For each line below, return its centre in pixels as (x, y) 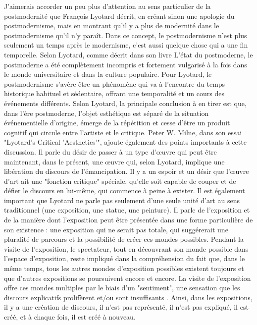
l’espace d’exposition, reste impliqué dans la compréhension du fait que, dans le (125, 258)
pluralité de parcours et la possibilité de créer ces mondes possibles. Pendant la (124, 239)
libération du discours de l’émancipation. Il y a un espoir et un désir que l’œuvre (127, 171)
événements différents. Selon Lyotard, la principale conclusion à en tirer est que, (125, 103)
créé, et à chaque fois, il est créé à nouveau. (70, 317)
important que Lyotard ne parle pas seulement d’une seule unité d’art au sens (122, 200)
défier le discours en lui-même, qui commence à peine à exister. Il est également (125, 190)
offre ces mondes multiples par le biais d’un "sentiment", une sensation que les (122, 288)
